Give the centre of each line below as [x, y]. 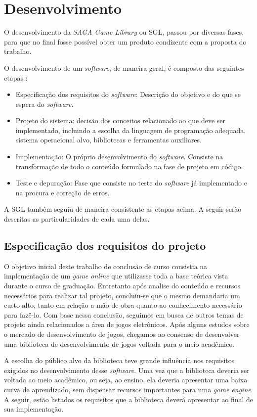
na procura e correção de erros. [63, 192]
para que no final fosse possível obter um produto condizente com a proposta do [125, 41]
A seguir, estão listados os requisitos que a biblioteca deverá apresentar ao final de [128, 399]
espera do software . [44, 104]
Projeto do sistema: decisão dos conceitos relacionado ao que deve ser [121, 120]
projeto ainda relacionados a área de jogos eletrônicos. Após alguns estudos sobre [127, 324]
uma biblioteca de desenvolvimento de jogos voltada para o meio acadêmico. [119, 344]
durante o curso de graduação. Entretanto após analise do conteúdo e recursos [122, 286]
